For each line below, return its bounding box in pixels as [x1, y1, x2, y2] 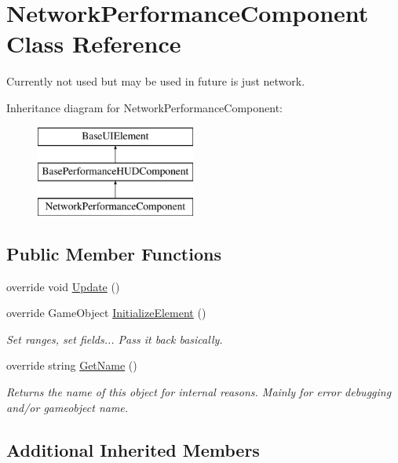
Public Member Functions [6, 241, 221, 265]
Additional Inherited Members [6, 437, 260, 461]
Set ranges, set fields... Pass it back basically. [6, 330, 223, 347]
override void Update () [6, 278, 120, 294]
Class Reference [6, 27, 181, 60]
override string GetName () [6, 357, 137, 374]
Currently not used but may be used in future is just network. [6, 73, 305, 89]
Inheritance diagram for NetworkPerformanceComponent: [6, 99, 283, 115]
